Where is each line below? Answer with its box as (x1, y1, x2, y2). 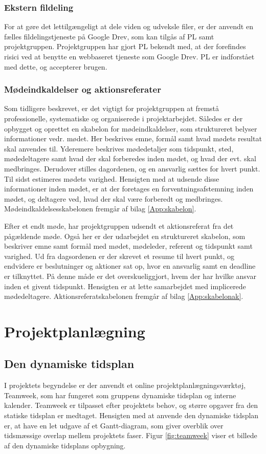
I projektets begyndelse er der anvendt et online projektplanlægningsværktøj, (4, 380, 246, 391)
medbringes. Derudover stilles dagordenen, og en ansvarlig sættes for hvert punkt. (4, 163, 260, 174)
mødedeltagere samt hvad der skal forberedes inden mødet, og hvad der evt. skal (4, 153, 256, 164)
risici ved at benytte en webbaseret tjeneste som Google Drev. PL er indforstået (4, 51, 255, 61)
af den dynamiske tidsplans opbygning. (4, 440, 126, 450)
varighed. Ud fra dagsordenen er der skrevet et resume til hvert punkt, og (4, 250, 235, 261)
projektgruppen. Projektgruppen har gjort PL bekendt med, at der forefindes (4, 41, 246, 52)
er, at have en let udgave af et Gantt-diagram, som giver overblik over (4, 420, 224, 430)
